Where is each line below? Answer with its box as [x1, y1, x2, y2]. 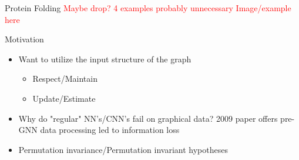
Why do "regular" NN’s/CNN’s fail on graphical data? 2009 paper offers [18, 112, 278, 124]
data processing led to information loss [40, 124, 180, 136]
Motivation [5, 33, 44, 45]
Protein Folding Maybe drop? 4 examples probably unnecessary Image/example [5, 2, 291, 14]
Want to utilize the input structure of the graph [18, 52, 192, 65]
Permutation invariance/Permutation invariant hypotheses [18, 143, 228, 155]
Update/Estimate [32, 92, 96, 104]
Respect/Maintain [32, 72, 98, 85]
